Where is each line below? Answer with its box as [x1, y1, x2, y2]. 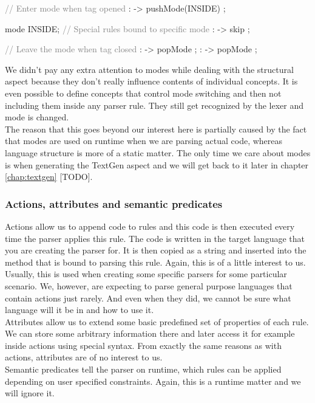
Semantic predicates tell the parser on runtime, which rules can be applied [5, 363, 282, 376]
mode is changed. [5, 111, 69, 123]
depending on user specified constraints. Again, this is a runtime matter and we [5, 374, 301, 387]
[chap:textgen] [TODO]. [5, 170, 93, 183]
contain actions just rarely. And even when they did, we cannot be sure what [5, 291, 291, 304]
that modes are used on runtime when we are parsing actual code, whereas [5, 134, 283, 147]
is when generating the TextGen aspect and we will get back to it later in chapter [5, 158, 309, 171]
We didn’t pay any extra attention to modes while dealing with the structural [5, 63, 294, 75]
